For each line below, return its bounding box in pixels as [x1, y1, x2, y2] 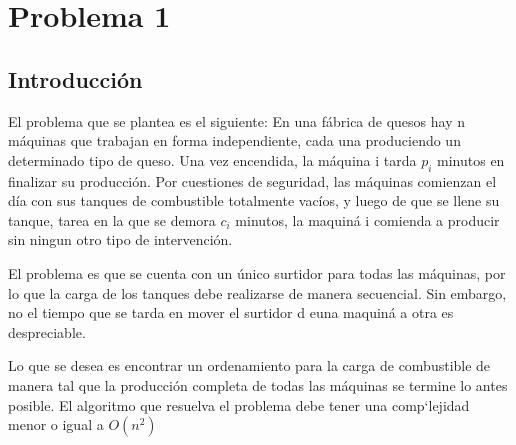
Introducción [8, 63, 143, 94]
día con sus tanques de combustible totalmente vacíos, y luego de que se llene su [8, 190, 500, 211]
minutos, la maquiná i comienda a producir [235, 209, 500, 230]
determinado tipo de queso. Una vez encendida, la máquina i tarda [8, 149, 417, 170]
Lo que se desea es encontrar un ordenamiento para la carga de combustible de [8, 355, 491, 376]
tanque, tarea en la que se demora [8, 209, 216, 230]
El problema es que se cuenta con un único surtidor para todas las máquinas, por [8, 262, 506, 283]
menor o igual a [8, 414, 104, 435]
